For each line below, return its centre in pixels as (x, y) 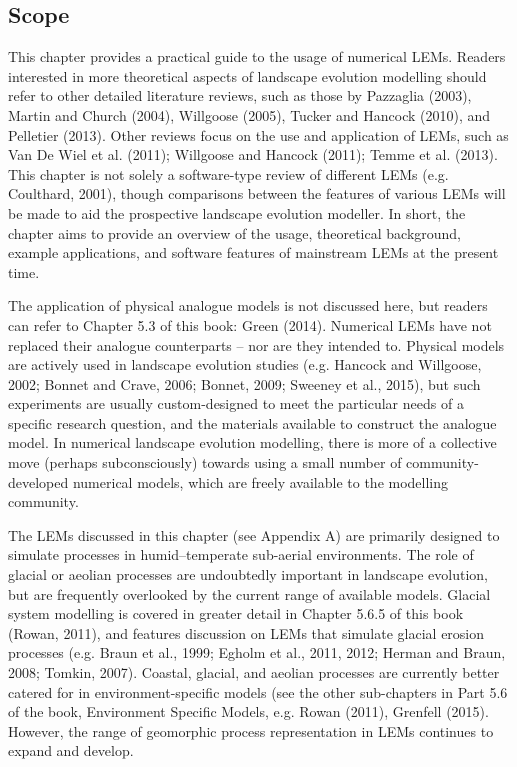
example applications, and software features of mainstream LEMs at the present (253, 252)
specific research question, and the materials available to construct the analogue (252, 422)
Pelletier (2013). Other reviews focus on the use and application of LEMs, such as (258, 134)
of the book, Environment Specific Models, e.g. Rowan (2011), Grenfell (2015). (248, 711)
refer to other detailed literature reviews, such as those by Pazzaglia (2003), (240, 95)
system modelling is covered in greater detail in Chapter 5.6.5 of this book (236, 613)
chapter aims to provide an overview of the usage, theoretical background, (235, 232)
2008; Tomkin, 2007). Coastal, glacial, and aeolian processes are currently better (254, 672)
